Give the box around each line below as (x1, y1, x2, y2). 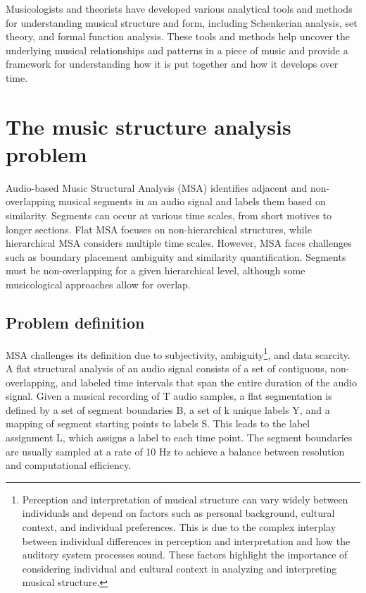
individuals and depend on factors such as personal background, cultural (22, 506, 335, 520)
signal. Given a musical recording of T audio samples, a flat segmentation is (6, 389, 332, 403)
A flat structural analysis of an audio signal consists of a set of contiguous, (6, 361, 327, 376)
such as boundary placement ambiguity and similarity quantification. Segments (6, 249, 346, 264)
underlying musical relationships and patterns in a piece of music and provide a (6, 42, 348, 57)
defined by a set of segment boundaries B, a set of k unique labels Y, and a (6, 402, 330, 417)
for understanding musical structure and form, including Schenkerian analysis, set (6, 15, 358, 30)
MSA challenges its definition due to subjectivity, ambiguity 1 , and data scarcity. (6, 345, 351, 362)
